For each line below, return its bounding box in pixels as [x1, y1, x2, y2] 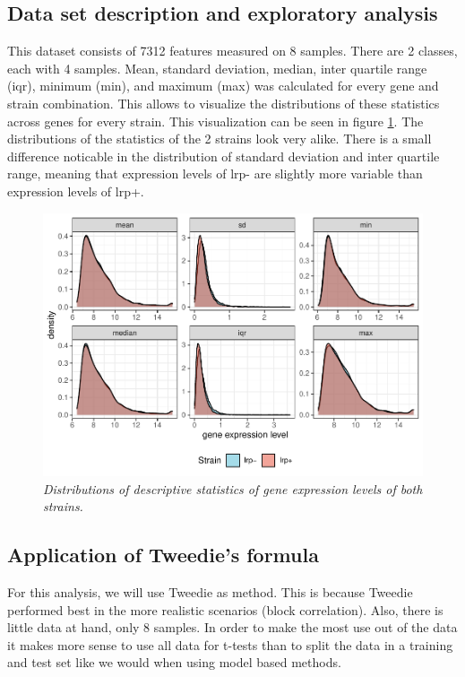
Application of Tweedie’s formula [7, 541, 319, 569]
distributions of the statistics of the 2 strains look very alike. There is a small [7, 129, 432, 148]
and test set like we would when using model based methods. [7, 653, 341, 672]
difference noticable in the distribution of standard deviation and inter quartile [7, 146, 440, 165]
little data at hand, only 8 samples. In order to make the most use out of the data [7, 618, 458, 637]
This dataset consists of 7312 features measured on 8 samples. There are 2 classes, [7, 41, 458, 60]
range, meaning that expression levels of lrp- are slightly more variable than [7, 164, 423, 183]
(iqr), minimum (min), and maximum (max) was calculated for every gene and [7, 76, 439, 95]
